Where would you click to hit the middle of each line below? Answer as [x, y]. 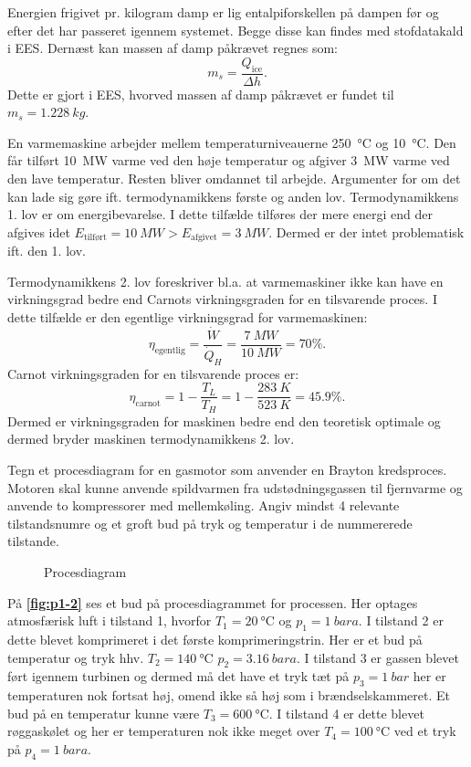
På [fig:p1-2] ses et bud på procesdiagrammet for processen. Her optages [213, 602]
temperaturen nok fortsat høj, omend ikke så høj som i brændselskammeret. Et [229, 695]
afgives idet [39, 231]
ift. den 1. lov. [47, 251]
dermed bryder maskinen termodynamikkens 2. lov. [151, 439]
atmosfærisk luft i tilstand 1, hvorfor [110, 620]
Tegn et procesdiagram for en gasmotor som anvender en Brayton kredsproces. [227, 470]
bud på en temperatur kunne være [104, 713]
